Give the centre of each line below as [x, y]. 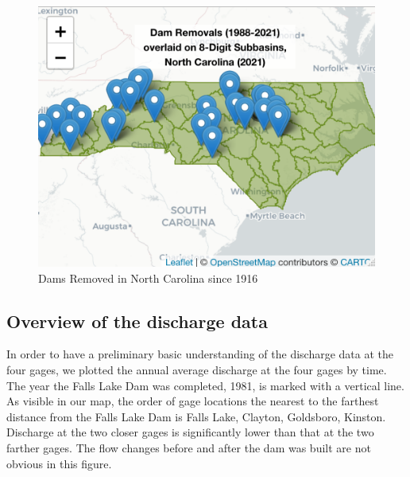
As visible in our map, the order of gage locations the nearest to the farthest [193, 401]
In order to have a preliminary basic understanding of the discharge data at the [200, 354]
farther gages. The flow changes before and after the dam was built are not [189, 448]
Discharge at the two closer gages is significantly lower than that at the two [190, 432]
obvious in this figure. [59, 463]
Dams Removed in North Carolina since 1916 [148, 278]
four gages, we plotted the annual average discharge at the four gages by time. [197, 370]
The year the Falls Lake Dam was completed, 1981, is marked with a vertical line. [205, 385]
